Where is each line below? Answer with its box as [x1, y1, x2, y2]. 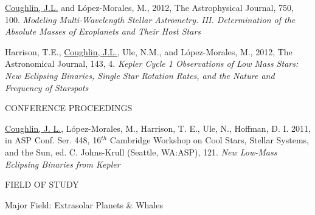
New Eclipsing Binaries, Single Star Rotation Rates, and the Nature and [5, 69, 275, 81]
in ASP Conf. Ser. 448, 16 [5, 134, 102, 146]
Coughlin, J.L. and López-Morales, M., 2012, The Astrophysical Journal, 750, [5, 1, 294, 13]
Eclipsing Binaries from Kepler [5, 157, 120, 170]
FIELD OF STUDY [5, 178, 79, 191]
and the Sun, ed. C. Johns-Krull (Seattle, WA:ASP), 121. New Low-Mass [5, 145, 277, 158]
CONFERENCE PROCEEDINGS [5, 101, 133, 114]
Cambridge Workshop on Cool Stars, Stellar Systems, [109, 134, 309, 146]
